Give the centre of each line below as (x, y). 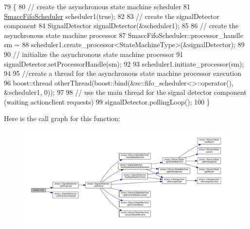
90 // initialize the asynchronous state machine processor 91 (94, 54)
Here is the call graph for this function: (62, 118)
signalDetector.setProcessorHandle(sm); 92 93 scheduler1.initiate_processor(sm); (124, 63)
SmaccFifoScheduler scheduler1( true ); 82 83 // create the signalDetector (112, 16)
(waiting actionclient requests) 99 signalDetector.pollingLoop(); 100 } (107, 101)
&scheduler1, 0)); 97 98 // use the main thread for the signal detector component (125, 92)
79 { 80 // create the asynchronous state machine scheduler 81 (97, 6)
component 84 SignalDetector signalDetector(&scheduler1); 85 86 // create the (121, 26)
